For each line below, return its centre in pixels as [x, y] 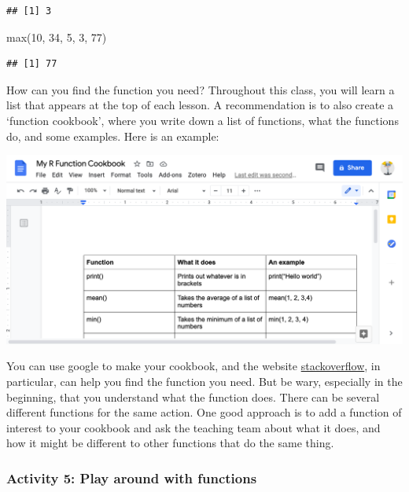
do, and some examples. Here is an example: [113, 136]
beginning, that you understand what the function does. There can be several [193, 397]
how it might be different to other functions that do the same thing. [170, 443]
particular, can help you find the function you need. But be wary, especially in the [204, 382]
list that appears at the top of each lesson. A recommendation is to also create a [200, 105]
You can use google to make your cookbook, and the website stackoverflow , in [193, 366]
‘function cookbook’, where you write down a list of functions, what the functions [203, 120]
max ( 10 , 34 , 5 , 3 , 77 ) [57, 37]
